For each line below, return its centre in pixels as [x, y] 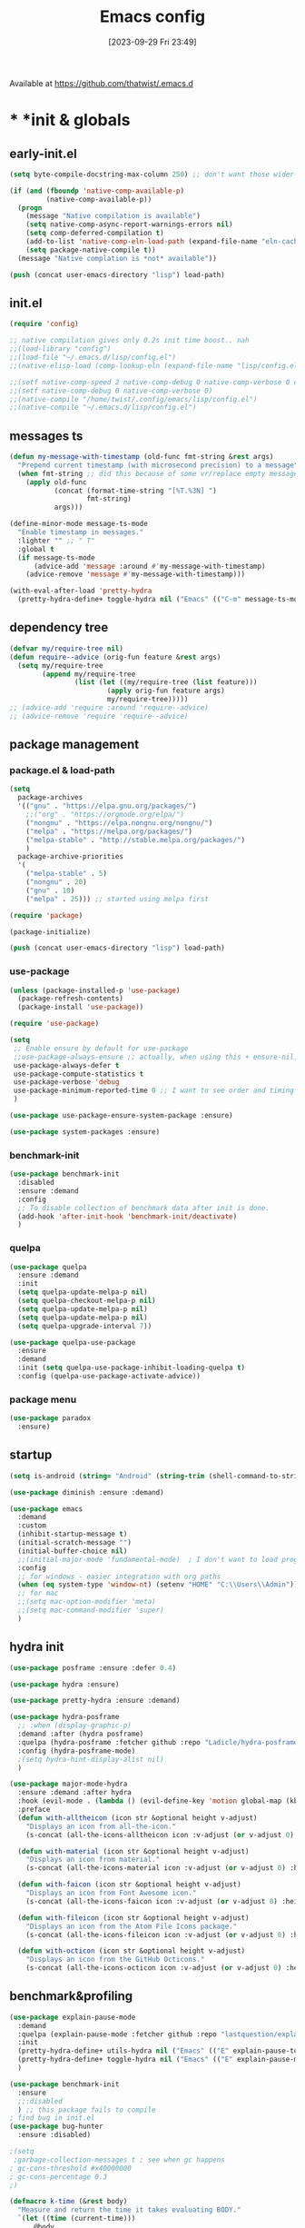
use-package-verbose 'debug [66, 1082]
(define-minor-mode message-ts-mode [79, 524]
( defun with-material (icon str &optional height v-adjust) [133, 1851]
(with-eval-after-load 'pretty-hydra [81, 591]
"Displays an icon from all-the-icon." [101, 1826]
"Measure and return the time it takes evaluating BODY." [130, 2210]
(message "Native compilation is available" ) [113, 216]
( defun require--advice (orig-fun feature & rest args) [115, 657]
